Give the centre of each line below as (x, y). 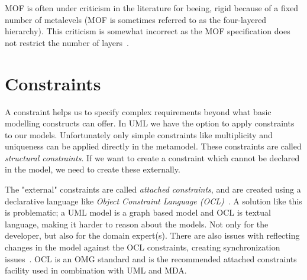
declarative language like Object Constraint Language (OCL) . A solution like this (153, 201)
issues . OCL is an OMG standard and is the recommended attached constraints (151, 258)
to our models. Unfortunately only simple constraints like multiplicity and (139, 134)
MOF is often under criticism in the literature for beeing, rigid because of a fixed (152, 8)
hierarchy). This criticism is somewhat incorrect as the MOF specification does (148, 31)
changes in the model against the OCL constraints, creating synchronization (143, 247)
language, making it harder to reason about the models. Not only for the (137, 224)
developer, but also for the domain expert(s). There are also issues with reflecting (152, 235)
